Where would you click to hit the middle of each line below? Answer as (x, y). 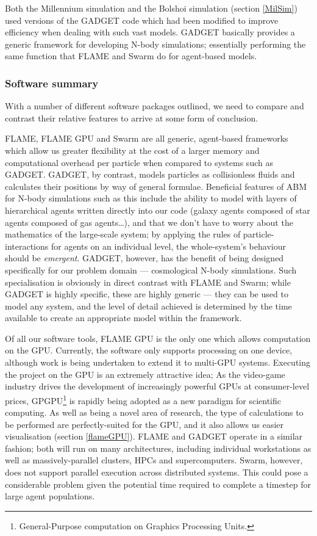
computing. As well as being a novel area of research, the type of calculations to (154, 412)
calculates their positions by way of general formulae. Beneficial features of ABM (156, 186)
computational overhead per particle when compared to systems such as (139, 162)
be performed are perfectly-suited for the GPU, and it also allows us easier (144, 424)
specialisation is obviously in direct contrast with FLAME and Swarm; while (148, 282)
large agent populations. (50, 496)
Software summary (52, 83)
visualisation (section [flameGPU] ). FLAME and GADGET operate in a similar (154, 436)
